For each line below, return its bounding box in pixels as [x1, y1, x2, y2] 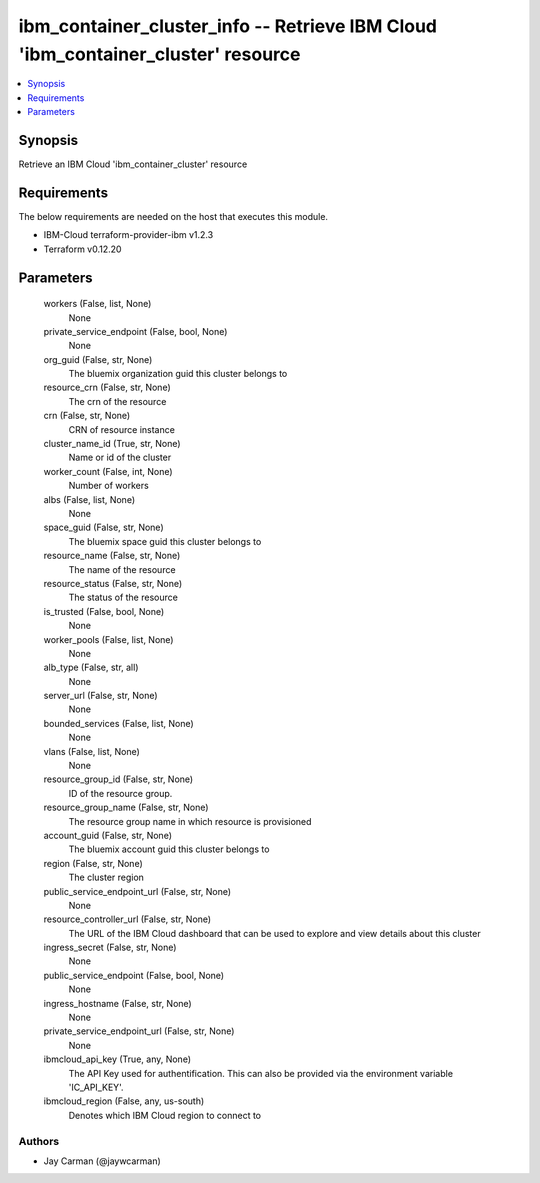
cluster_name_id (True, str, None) [43, 438, 181, 450]
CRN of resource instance [68, 423, 175, 435]
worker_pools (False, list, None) [43, 633, 174, 645]
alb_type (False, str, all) [43, 661, 139, 674]
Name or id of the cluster [68, 451, 172, 464]
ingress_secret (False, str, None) [43, 941, 177, 954]
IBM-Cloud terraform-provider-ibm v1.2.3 [43, 229, 214, 241]
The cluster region [68, 871, 145, 884]
